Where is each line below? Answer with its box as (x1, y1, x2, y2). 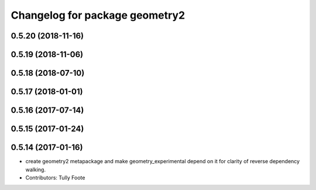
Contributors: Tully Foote (25, 174, 85, 181)
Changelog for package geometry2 (11, 9, 186, 22)
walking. (25, 166, 46, 173)
